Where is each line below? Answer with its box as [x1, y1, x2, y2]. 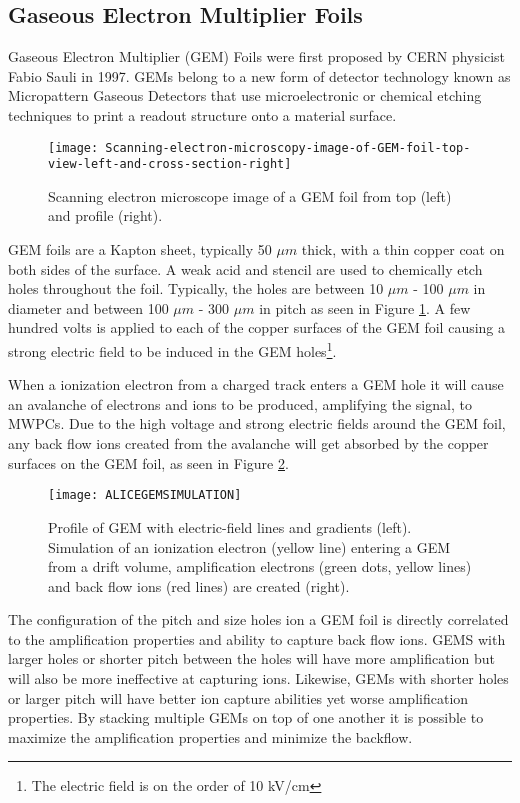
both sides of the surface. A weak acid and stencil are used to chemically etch [8, 258, 483, 279]
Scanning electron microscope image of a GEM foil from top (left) [48, 185, 452, 206]
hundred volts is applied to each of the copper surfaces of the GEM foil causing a [8, 317, 506, 338]
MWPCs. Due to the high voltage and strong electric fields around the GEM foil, [8, 413, 506, 434]
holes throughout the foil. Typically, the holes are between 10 [8, 278, 384, 299]
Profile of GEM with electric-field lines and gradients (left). [48, 516, 412, 537]
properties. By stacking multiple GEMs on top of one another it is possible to [8, 707, 484, 728]
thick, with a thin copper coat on [301, 239, 505, 260]
